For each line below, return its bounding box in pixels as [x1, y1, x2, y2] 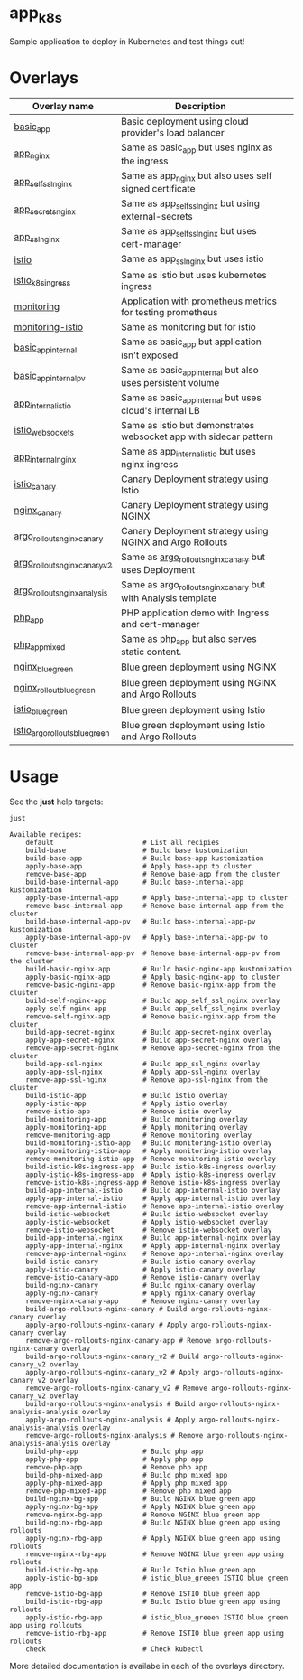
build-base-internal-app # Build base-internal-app [25, 878, 244, 887]
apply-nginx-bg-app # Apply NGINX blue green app [25, 1502, 256, 1511]
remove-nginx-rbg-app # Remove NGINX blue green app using [25, 1549, 284, 1559]
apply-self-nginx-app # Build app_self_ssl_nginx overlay [25, 1004, 280, 1013]
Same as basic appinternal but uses [121, 391, 262, 405]
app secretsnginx [14, 202, 77, 217]
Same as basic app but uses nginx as [121, 141, 273, 155]
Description [174, 100, 227, 113]
